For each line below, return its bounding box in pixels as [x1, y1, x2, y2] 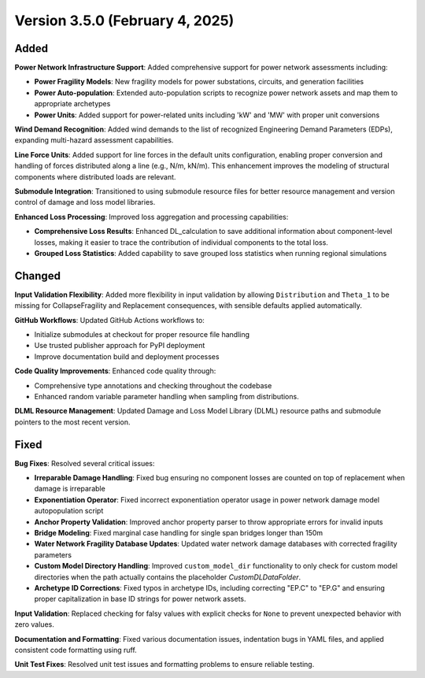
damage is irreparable [34, 484, 105, 494]
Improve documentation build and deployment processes [34, 351, 220, 361]
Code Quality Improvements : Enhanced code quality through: [14, 366, 216, 376]
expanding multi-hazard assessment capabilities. [14, 135, 174, 145]
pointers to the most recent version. [14, 417, 131, 427]
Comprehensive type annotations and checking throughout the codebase [34, 380, 272, 390]
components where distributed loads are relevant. [14, 172, 176, 181]
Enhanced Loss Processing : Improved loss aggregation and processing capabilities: [14, 212, 289, 221]
